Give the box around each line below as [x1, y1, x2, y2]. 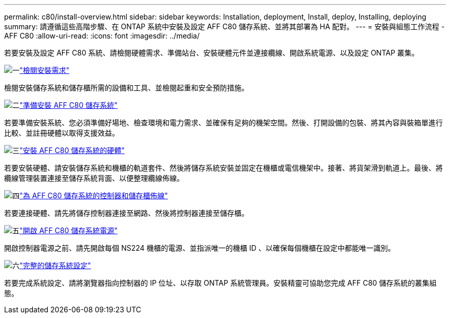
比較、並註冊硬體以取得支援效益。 [4, 128, 119, 137]
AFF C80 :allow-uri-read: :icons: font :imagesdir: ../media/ [4, 31, 200, 40]
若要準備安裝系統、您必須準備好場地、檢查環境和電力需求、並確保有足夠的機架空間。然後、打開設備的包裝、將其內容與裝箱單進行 [4, 118, 443, 127]
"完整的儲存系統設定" [20, 261, 91, 270]
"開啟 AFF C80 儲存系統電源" [20, 226, 118, 235]
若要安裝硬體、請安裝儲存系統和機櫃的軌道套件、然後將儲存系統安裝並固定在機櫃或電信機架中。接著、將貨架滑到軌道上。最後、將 [4, 163, 443, 172]
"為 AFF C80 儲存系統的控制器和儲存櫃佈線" [20, 191, 168, 200]
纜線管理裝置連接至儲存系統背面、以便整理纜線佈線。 [4, 174, 184, 182]
